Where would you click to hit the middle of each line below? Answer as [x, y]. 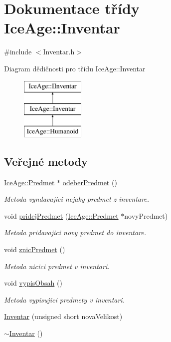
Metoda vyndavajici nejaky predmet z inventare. [77, 199]
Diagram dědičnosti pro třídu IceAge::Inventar [75, 68]
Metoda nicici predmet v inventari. [57, 266]
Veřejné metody [46, 161]
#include [18, 52]
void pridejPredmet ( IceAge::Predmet [61, 215]
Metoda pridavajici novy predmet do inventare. [75, 232]
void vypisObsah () [33, 283]
